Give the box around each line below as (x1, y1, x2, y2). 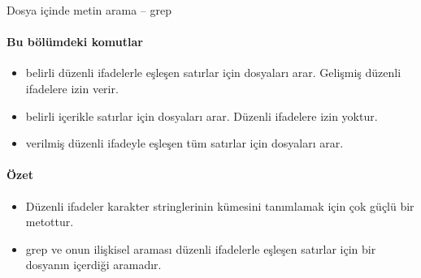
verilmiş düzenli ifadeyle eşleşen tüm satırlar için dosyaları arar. (25, 135, 344, 152)
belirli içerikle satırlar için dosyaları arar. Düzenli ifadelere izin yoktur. (25, 107, 378, 124)
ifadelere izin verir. (25, 79, 119, 96)
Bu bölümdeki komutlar (7, 33, 143, 50)
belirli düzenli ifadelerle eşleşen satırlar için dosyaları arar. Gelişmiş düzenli (25, 64, 401, 81)
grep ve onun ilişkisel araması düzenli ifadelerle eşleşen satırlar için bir (25, 240, 376, 257)
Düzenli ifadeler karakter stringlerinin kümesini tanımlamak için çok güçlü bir (25, 197, 414, 214)
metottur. (25, 213, 74, 230)
